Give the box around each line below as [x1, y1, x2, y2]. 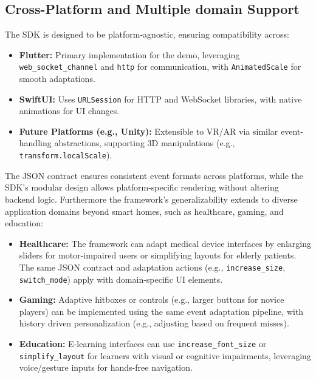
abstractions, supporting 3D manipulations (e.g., [54, 137, 235, 149]
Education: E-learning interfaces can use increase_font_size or [19, 337, 267, 349]
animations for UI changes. [19, 104, 120, 117]
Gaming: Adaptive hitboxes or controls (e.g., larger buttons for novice [19, 293, 284, 306]
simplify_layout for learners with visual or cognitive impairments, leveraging [19, 349, 311, 362]
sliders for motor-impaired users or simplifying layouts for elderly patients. [19, 249, 297, 262]
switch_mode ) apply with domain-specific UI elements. [19, 272, 223, 285]
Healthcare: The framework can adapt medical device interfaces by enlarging [19, 237, 311, 249]
